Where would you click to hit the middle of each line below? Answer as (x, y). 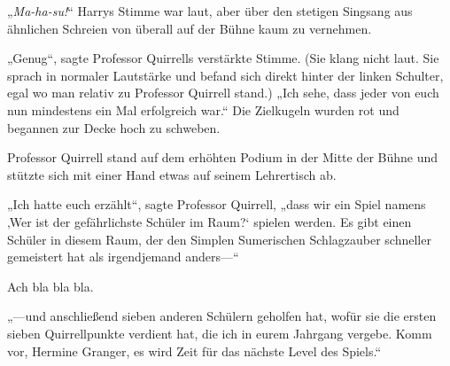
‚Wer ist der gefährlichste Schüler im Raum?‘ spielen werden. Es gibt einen (209, 221)
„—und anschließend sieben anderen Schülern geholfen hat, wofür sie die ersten (222, 316)
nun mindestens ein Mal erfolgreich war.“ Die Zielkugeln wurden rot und (203, 109)
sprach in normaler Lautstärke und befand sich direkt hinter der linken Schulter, (225, 75)
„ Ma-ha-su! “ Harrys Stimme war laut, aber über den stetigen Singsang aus (210, 11)
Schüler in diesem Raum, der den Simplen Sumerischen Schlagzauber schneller (219, 239)
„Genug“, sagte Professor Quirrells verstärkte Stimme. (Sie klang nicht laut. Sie (223, 58)
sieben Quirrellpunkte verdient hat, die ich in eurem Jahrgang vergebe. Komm (220, 333)
